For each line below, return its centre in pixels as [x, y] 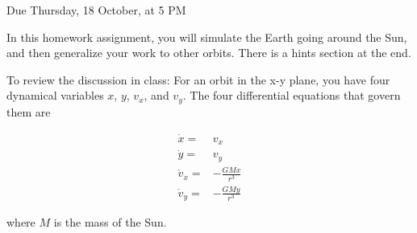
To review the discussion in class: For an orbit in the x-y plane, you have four [198, 79]
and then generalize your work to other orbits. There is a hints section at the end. [209, 53]
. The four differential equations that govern [292, 95]
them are [29, 111]
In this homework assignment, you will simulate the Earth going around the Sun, [207, 37]
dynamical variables [55, 95]
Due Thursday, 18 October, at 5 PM [96, 10]
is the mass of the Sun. [110, 222]
